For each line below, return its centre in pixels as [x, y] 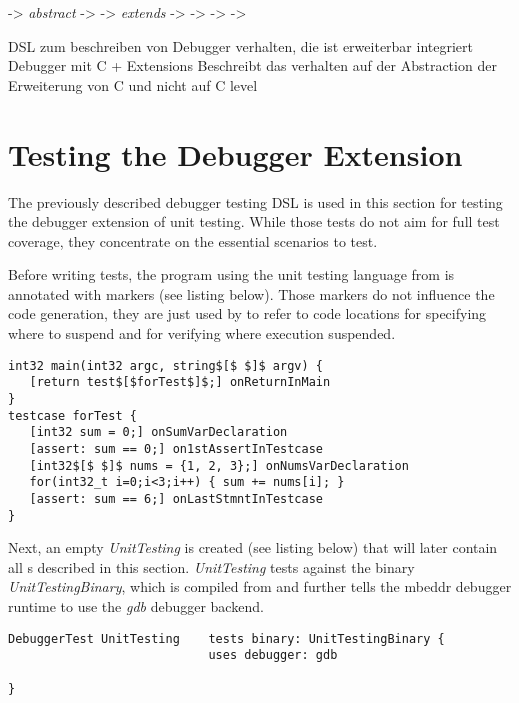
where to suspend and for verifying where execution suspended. [202, 333]
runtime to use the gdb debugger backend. [136, 606]
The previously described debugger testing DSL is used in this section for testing [255, 201]
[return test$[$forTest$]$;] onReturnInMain [180, 382]
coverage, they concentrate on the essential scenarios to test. [193, 240]
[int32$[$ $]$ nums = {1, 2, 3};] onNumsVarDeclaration [219, 465]
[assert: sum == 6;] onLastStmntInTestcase [176, 498]
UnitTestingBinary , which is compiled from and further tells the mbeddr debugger [260, 586]
